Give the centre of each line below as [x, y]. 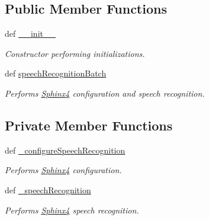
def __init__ [30, 34]
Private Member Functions [89, 125]
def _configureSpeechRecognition [65, 150]
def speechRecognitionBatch [56, 73]
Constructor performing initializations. [75, 53]
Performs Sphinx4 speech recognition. [72, 210]
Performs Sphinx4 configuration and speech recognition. [105, 93]
